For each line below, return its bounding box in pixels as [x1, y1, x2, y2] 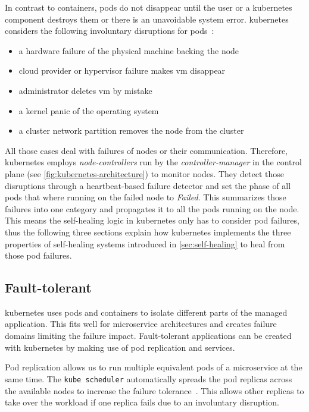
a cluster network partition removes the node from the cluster [18, 124, 244, 137]
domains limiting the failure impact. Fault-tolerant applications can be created [5, 329, 292, 342]
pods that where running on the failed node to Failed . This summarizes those [5, 191, 286, 203]
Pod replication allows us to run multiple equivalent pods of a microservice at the [5, 361, 302, 373]
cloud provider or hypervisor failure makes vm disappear [18, 64, 226, 77]
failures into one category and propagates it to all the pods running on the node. [5, 202, 299, 215]
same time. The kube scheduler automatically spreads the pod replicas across [5, 372, 292, 385]
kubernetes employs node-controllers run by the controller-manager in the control [5, 156, 302, 168]
